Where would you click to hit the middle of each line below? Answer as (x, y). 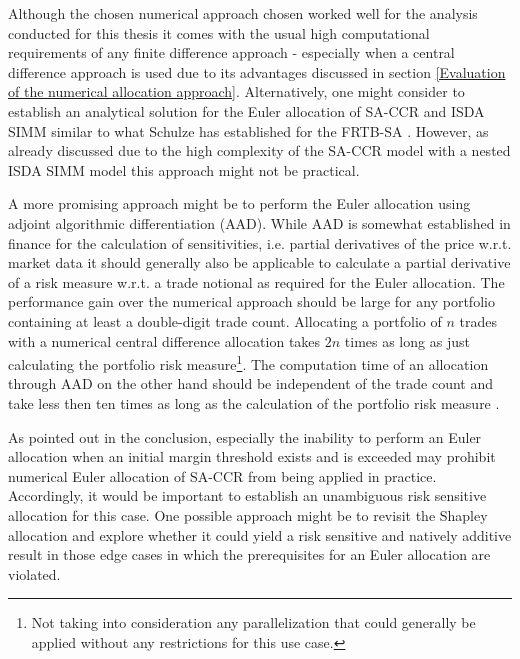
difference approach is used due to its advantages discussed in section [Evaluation (257, 71)
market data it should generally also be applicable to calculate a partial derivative (259, 262)
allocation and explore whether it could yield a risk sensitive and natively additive (260, 534)
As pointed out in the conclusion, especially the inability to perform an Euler (245, 436)
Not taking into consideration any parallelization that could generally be (253, 622)
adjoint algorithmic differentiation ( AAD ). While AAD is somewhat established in (259, 222)
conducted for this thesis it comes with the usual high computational (219, 32)
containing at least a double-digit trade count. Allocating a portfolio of (225, 320)
